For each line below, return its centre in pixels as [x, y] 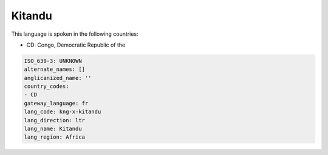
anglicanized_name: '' [58, 78]
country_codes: [46, 87]
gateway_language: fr [56, 103]
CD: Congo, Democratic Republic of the [76, 45]
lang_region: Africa [54, 137]
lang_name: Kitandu [53, 129]
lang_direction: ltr [54, 120]
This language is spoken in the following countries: [75, 34]
